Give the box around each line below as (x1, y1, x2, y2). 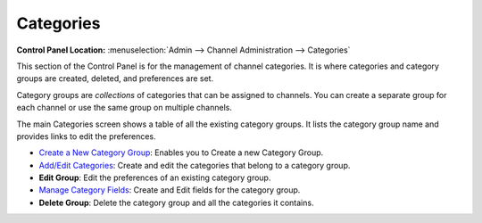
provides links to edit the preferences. (16, 130, 156, 142)
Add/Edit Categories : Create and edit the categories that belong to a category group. (38, 160, 351, 170)
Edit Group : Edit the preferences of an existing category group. (38, 172, 271, 183)
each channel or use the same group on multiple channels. (16, 103, 232, 113)
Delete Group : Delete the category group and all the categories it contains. (38, 197, 314, 208)
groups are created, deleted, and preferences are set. (16, 73, 214, 84)
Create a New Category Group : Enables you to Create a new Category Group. (38, 147, 324, 158)
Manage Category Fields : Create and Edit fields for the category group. (38, 185, 301, 195)
